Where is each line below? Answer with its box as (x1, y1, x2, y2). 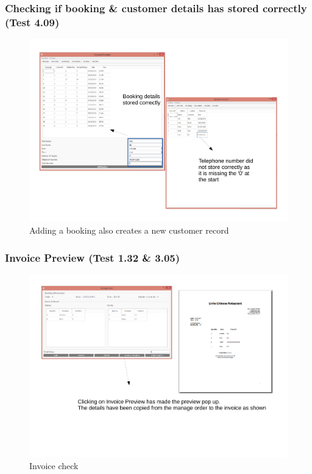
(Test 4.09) (5, 14, 60, 29)
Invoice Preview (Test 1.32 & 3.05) (5, 250, 180, 265)
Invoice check (29, 459, 79, 472)
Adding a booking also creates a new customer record (29, 224, 229, 237)
